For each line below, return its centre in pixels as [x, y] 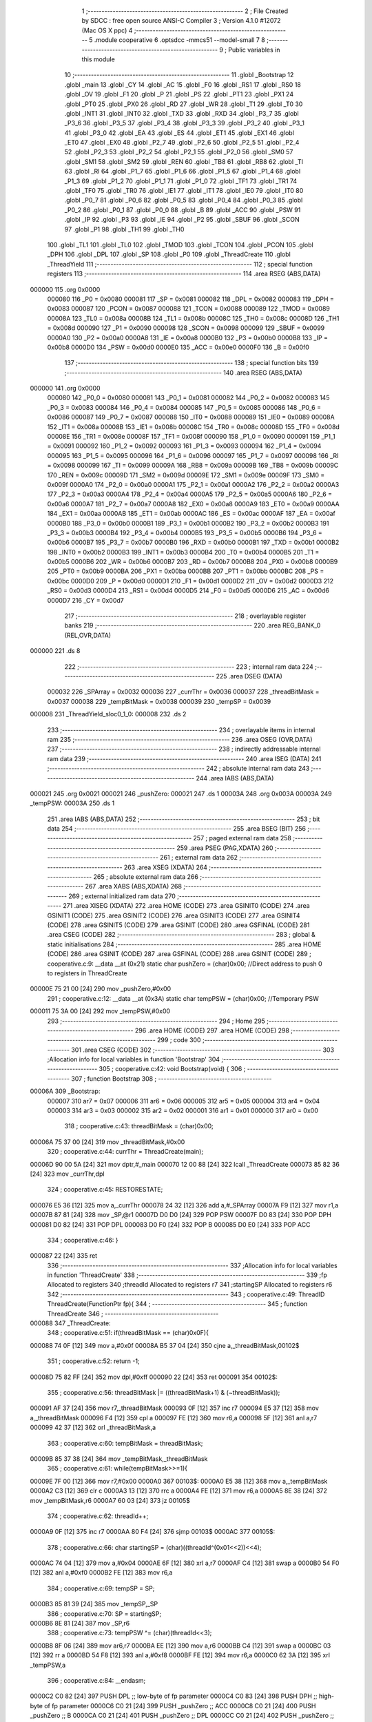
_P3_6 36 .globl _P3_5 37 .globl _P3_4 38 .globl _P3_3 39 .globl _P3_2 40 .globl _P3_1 [184, 123]
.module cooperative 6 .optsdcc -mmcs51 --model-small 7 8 [179, 40]
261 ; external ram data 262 [198, 858]
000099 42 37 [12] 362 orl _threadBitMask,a [93, 1428]
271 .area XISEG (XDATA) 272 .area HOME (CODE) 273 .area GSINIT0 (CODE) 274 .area [186, 906]
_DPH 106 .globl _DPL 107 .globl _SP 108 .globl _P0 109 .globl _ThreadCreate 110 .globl [169, 254]
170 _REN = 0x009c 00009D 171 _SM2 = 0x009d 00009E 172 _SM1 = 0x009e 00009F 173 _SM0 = [186, 475]
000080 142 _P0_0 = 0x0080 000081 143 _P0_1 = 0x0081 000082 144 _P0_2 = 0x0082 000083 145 [188, 398]
